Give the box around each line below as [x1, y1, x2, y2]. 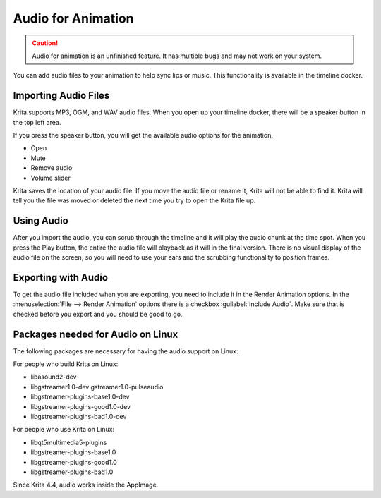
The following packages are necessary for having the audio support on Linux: [13, 346, 238, 356]
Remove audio [30, 164, 73, 172]
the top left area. [13, 118, 61, 126]
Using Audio [13, 215, 68, 227]
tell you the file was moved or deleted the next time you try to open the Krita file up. [13, 196, 256, 205]
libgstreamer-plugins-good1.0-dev [30, 402, 131, 411]
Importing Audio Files [13, 90, 110, 102]
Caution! [32, 39, 59, 47]
